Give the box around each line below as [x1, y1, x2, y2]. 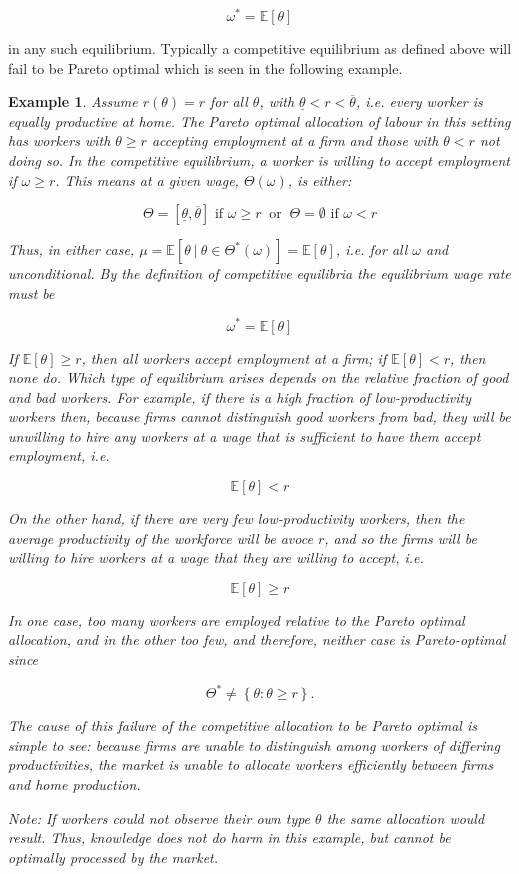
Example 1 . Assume [8, 91, 138, 112]
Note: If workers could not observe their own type [8, 807, 311, 828]
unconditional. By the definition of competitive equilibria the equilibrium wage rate [8, 263, 511, 284]
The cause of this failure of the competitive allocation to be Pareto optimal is [8, 715, 477, 736]
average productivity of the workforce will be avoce [8, 527, 313, 548]
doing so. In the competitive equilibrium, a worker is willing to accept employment [8, 150, 510, 171]
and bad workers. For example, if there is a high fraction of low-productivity [8, 386, 471, 407]
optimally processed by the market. [8, 846, 219, 867]
